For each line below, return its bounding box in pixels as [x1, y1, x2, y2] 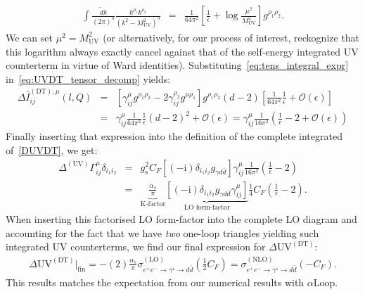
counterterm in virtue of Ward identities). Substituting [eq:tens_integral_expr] [6, 58, 349, 72]
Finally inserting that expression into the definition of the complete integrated [6, 129, 342, 143]
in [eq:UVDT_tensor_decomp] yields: [6, 71, 171, 86]
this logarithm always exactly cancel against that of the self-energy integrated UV [6, 44, 359, 58]
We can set [6, 30, 53, 44]
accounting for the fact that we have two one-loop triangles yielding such [6, 225, 319, 240]
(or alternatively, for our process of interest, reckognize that [103, 30, 360, 44]
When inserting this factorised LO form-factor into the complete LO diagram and [6, 211, 357, 226]
